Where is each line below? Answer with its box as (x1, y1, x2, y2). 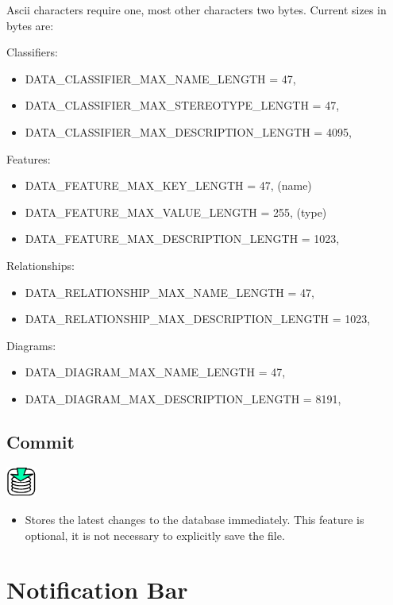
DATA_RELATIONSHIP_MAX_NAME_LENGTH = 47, (25, 283, 314, 300)
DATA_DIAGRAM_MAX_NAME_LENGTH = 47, (25, 364, 286, 380)
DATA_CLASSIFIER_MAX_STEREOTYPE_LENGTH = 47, (25, 97, 340, 114)
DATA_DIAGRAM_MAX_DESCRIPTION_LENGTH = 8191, (25, 390, 341, 407)
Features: (6, 150, 51, 167)
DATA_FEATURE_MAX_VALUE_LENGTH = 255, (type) (25, 203, 327, 220)
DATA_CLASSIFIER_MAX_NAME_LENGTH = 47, (25, 70, 296, 87)
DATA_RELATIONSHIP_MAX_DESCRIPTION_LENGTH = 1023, (25, 310, 371, 327)
